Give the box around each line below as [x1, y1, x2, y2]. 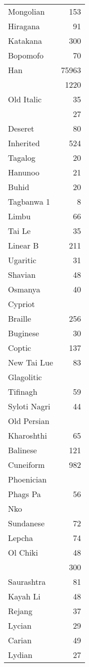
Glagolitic [8, 371, 42, 383]
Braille [8, 313, 31, 324]
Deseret [8, 123, 34, 134]
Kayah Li [8, 590, 40, 602]
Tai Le [8, 225, 31, 236]
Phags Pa [8, 488, 41, 500]
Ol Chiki [8, 547, 38, 558]
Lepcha [8, 532, 33, 543]
